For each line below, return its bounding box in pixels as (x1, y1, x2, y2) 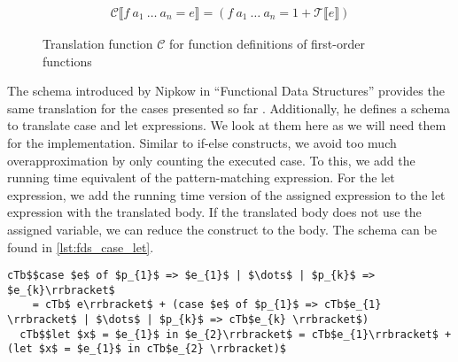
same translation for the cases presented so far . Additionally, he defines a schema (7, 98, 451, 117)
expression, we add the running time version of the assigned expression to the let (7, 185, 446, 204)
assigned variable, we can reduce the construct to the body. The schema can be (7, 220, 437, 238)
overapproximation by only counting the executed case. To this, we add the (7, 150, 415, 169)
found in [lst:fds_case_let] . (7, 237, 154, 256)
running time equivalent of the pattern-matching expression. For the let (7, 168, 395, 187)
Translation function (43, 35, 153, 53)
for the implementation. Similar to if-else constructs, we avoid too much (7, 134, 397, 151)
